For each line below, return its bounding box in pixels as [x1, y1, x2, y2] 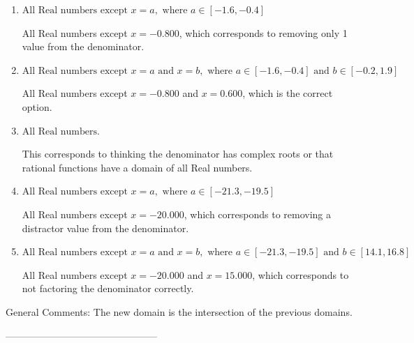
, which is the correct [242, 86, 333, 100]
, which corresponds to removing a [184, 206, 332, 221]
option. [22, 99, 52, 114]
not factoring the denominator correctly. [22, 281, 194, 296]
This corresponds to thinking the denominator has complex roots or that [22, 146, 334, 161]
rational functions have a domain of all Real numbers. [22, 160, 253, 174]
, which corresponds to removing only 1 [179, 25, 348, 40]
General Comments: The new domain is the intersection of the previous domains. [6, 304, 353, 319]
